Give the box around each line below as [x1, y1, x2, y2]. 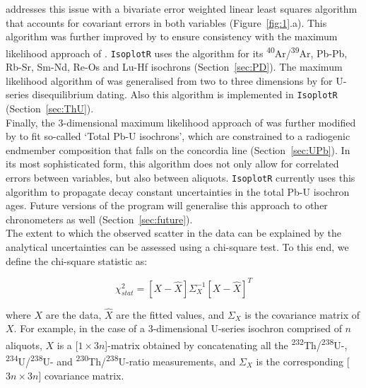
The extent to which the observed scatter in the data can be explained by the [6, 225, 342, 240]
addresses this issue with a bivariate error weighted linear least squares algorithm [6, 1, 358, 16]
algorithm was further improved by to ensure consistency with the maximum [6, 29, 338, 44]
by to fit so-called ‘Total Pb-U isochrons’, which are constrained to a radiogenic [6, 129, 350, 143]
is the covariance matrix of [244, 307, 360, 322]
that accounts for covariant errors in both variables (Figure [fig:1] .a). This [6, 15, 327, 30]
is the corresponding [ [256, 353, 350, 368]
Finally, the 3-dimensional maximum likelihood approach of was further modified [6, 114, 356, 129]
